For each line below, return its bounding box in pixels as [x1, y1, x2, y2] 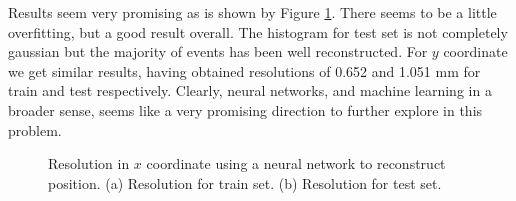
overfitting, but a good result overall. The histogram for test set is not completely [8, 21, 508, 42]
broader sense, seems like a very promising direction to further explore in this [8, 99, 483, 120]
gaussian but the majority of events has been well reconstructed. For [8, 41, 428, 62]
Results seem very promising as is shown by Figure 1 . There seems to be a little [8, 2, 497, 22]
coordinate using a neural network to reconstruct [146, 153, 446, 174]
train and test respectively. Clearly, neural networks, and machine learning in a [8, 80, 492, 101]
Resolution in [48, 153, 130, 174]
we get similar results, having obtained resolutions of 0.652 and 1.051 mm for [8, 60, 481, 81]
